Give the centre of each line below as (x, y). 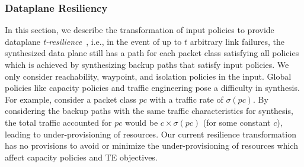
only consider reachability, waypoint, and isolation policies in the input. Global (148, 76)
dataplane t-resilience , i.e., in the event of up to (93, 41)
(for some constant (237, 122)
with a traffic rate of (186, 99)
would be (141, 122)
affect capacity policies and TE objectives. (81, 157)
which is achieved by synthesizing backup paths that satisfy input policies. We (147, 64)
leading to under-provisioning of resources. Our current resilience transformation (151, 134)
